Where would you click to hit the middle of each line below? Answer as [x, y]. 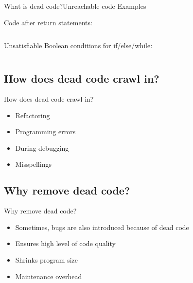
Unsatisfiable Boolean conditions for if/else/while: [78, 45]
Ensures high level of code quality [65, 243]
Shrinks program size [47, 259]
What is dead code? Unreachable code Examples [75, 6]
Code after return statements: [48, 22]
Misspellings [33, 164]
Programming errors [45, 132]
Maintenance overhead [49, 276]
